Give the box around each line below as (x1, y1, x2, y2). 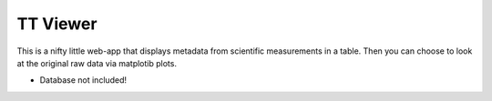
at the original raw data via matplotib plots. (16, 57, 178, 68)
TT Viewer (16, 14, 97, 34)
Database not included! (39, 75, 128, 86)
